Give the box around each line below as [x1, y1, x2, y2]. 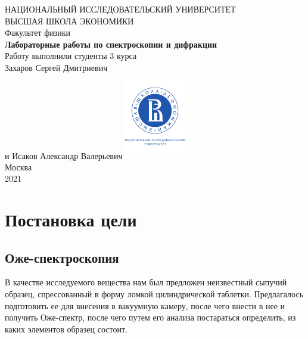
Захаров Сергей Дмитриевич [5, 61, 108, 73]
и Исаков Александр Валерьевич [5, 149, 123, 161]
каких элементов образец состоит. [5, 322, 127, 335]
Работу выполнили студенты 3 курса [5, 49, 137, 62]
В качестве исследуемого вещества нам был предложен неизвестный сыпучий [5, 276, 287, 288]
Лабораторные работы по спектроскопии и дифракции [5, 38, 217, 50]
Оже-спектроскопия [5, 248, 119, 266]
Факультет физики [5, 26, 71, 39]
